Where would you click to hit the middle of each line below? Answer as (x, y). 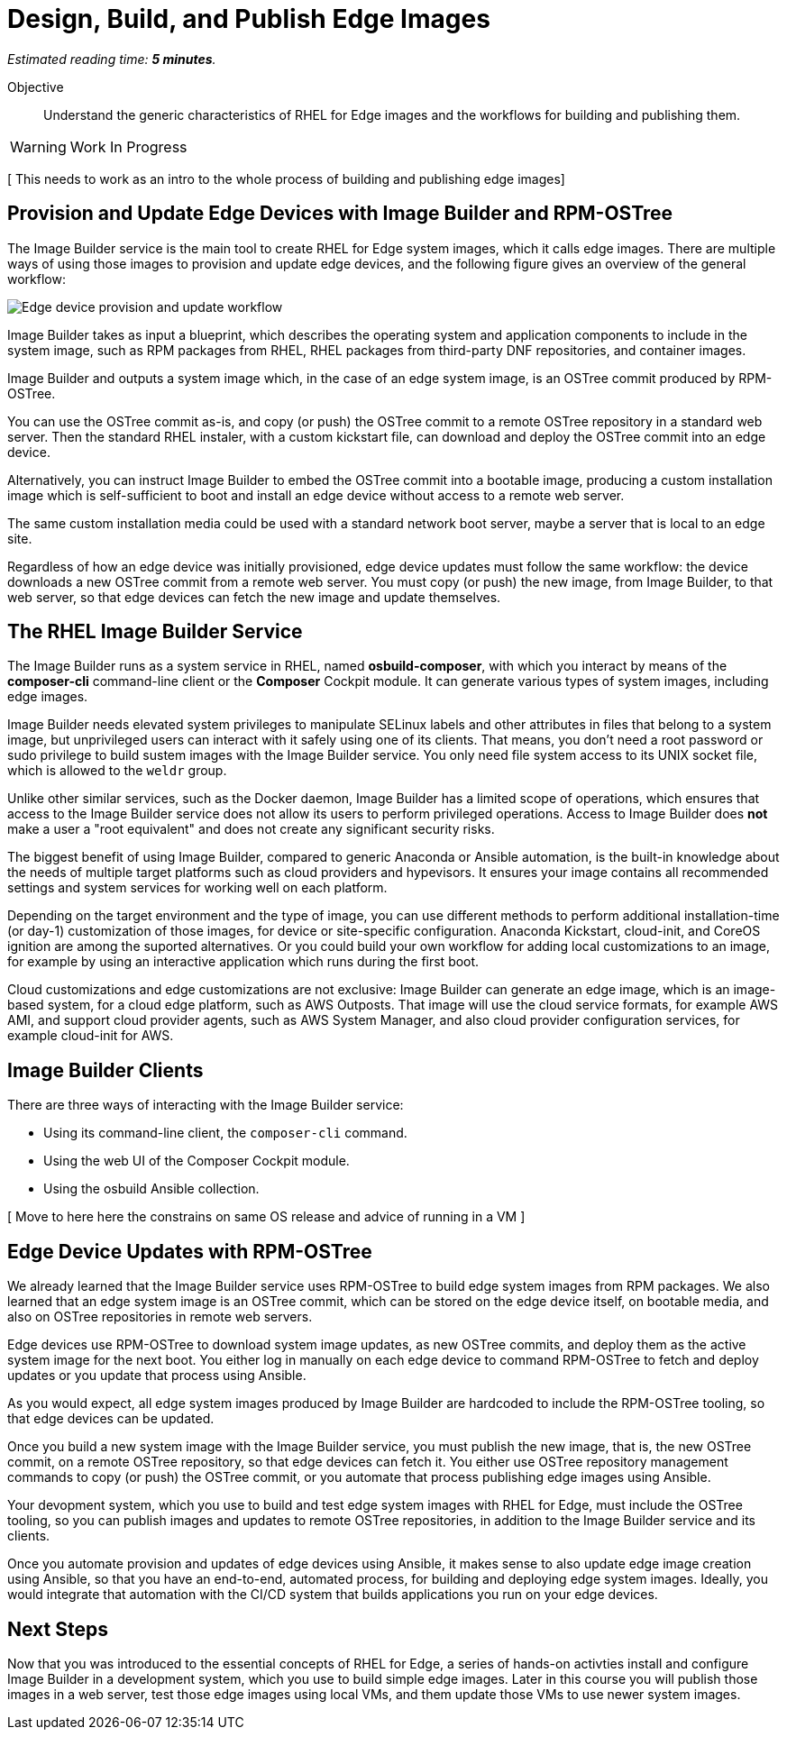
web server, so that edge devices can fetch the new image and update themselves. (254, 597)
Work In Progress (128, 146)
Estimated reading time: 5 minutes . (112, 59)
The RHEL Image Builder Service (155, 632)
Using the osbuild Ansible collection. (151, 1189)
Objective (36, 87)
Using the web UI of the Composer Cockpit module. (197, 1161)
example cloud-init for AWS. (91, 1036)
